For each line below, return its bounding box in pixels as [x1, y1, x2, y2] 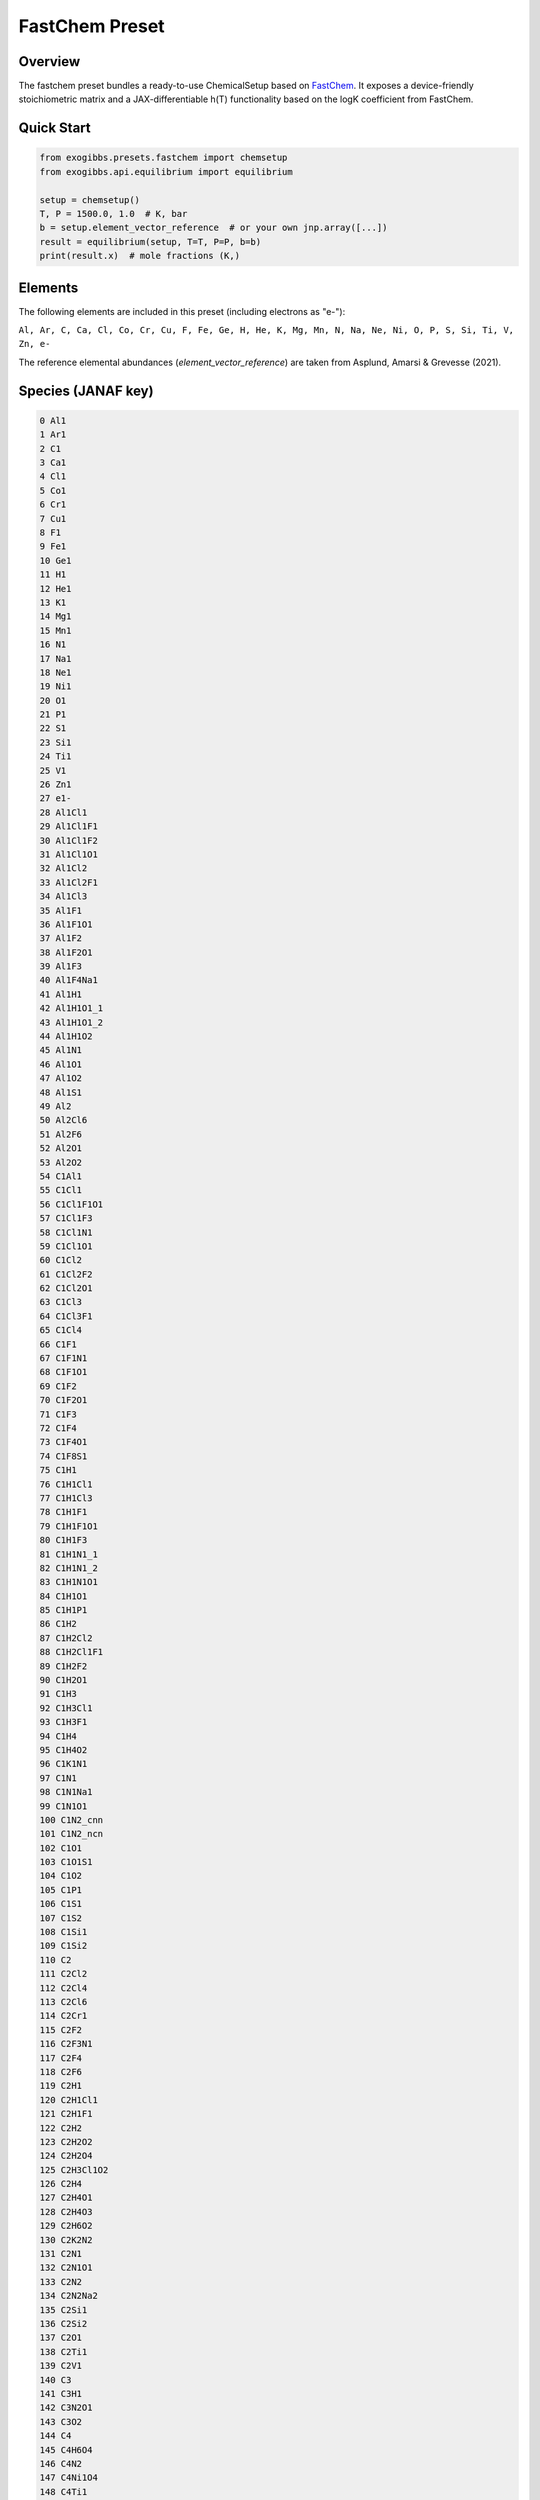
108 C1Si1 [39, 1926, 88, 1938]
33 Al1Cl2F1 [39, 876, 99, 888]
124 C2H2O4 [39, 2150, 93, 2162]
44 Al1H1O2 [39, 1031, 93, 1042]
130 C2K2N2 [39, 2234, 93, 2245]
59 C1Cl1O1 [39, 1240, 93, 1252]
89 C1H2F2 [39, 1660, 88, 1672]
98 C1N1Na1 [39, 1786, 93, 1798]
